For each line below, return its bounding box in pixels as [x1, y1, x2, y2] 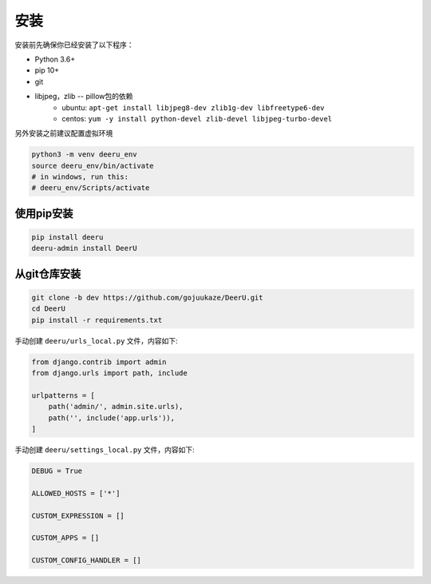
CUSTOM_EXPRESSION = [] [31, 511, 125, 520]
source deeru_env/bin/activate [31, 161, 155, 170]
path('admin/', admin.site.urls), [48, 402, 184, 411]
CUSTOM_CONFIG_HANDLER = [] [31, 556, 141, 565]
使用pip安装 [14, 206, 73, 220]
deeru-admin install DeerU [31, 244, 137, 253]
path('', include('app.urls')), [48, 413, 176, 423]
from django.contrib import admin [31, 357, 167, 367]
